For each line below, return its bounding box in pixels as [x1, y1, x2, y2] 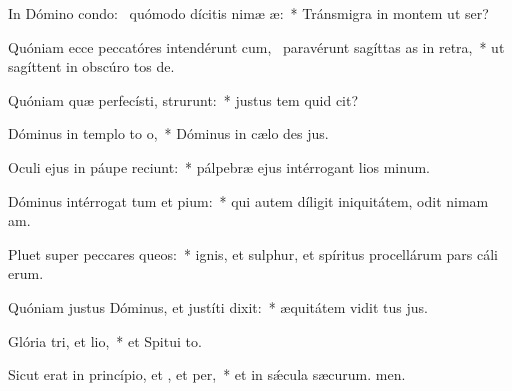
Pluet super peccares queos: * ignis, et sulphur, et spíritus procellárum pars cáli [8, 243, 498, 264]
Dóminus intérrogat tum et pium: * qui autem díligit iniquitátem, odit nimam [8, 190, 489, 211]
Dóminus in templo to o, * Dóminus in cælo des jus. [8, 123, 329, 144]
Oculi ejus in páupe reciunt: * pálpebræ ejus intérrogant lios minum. [8, 156, 430, 177]
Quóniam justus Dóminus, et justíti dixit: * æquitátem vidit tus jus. [8, 296, 428, 317]
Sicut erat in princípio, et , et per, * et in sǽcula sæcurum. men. [8, 364, 406, 385]
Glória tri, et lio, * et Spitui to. [8, 330, 202, 351]
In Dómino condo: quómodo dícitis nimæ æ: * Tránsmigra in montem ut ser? [8, 3, 489, 23]
